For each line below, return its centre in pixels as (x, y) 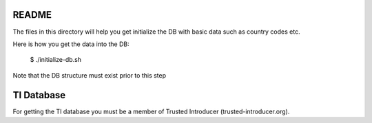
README (32, 15)
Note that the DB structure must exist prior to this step (90, 75)
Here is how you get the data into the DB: (71, 44)
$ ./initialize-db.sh (56, 60)
